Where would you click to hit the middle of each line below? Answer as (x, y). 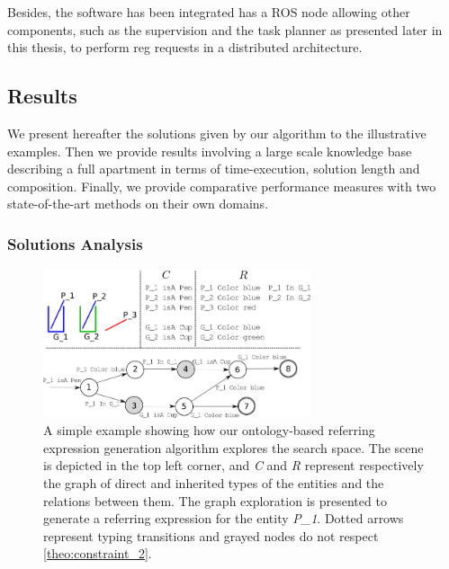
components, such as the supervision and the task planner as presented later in (225, 29)
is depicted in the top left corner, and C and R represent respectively (233, 465)
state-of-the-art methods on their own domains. (138, 204)
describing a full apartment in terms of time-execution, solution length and (214, 169)
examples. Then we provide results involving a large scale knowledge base (210, 151)
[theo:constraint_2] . (98, 553)
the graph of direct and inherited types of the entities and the (214, 482)
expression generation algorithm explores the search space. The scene (233, 447)
